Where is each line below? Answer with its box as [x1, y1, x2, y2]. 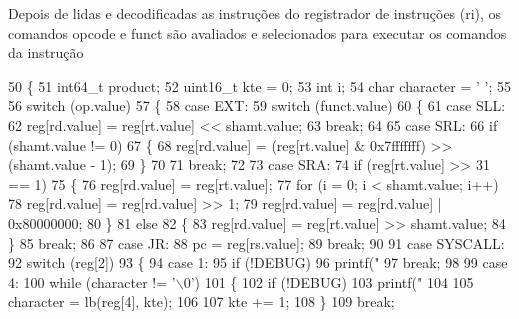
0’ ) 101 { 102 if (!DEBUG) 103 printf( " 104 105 [183, 271, 474, 292]
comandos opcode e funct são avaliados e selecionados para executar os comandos [8, 22, 507, 43]
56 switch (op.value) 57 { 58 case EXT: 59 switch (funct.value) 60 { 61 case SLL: [8, 95, 506, 116]
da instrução [8, 42, 84, 63]
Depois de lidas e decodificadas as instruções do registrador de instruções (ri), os [8, 3, 502, 23]
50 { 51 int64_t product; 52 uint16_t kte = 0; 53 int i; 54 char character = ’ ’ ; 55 [8, 75, 512, 96]
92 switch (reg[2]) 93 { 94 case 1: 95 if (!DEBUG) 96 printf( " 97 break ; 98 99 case [8, 252, 508, 273]
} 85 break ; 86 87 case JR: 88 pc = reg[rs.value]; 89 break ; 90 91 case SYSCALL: [8, 232, 505, 253]
